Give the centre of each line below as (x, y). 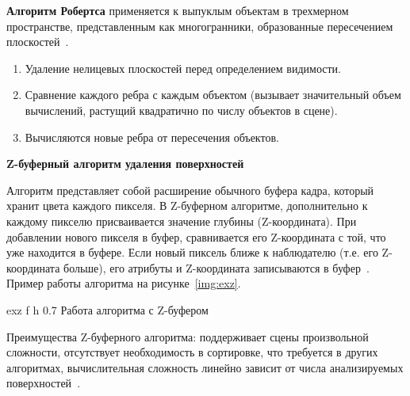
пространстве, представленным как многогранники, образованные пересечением (200, 26)
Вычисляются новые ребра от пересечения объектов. (152, 137)
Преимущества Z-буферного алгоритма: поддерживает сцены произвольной (188, 336)
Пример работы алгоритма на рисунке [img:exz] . (124, 283)
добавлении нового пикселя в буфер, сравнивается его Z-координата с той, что (196, 236)
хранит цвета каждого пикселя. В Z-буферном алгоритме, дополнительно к (187, 206)
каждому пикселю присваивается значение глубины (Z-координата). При (182, 221)
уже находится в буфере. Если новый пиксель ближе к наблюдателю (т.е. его (192, 252)
